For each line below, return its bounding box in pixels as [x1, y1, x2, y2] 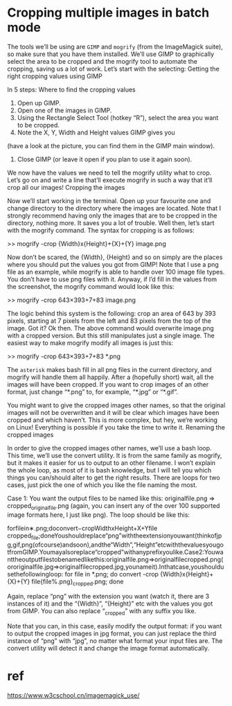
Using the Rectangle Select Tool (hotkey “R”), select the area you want [17, 113, 219, 122]
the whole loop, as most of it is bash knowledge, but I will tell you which [7, 466, 212, 474]
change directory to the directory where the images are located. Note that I [7, 204, 222, 212]
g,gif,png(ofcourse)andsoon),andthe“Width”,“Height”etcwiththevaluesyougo [7, 540, 224, 549]
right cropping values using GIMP [7, 71, 102, 80]
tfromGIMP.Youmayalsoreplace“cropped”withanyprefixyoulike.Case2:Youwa [7, 547, 224, 556]
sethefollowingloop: [7, 570, 64, 578]
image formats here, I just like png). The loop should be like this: [7, 511, 190, 519]
